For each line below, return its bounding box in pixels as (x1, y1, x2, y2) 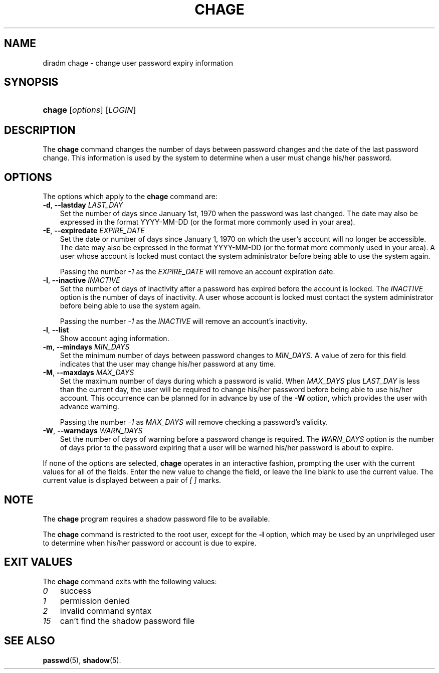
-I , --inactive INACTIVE (43, 276, 120, 285)
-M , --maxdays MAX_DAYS (43, 368, 134, 377)
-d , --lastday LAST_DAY (43, 201, 123, 210)
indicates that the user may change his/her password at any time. (60, 360, 276, 369)
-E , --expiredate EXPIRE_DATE (43, 226, 145, 235)
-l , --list (43, 325, 69, 334)
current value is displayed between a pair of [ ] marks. (43, 476, 222, 485)
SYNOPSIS (4, 76, 59, 89)
